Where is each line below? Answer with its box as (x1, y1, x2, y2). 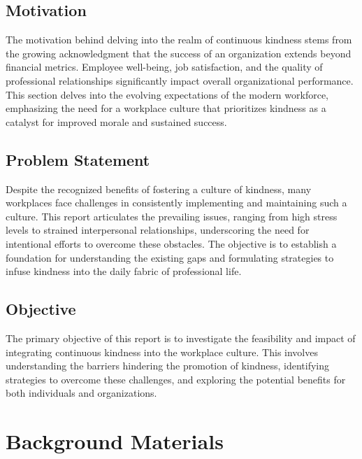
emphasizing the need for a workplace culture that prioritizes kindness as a (6, 101, 326, 115)
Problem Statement (6, 148, 150, 170)
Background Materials (6, 427, 224, 456)
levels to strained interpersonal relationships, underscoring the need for (6, 223, 310, 237)
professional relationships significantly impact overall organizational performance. (6, 73, 354, 87)
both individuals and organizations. (6, 386, 157, 400)
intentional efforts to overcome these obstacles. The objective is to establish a (6, 236, 337, 250)
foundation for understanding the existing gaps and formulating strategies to (6, 250, 334, 264)
